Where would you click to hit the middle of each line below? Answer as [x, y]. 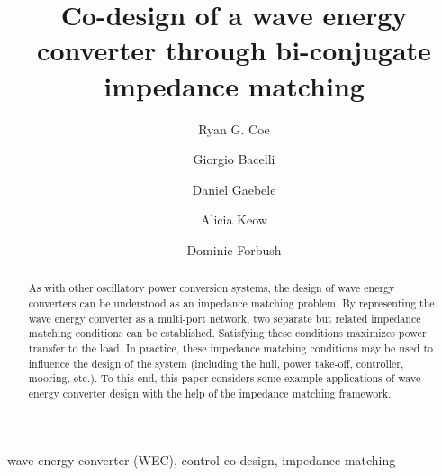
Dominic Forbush [234, 249]
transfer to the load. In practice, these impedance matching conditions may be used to [231, 348]
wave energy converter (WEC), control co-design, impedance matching [202, 459]
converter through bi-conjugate [234, 50]
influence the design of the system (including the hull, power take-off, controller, [216, 363]
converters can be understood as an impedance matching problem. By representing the [231, 302]
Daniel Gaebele [234, 189]
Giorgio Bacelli [234, 159]
